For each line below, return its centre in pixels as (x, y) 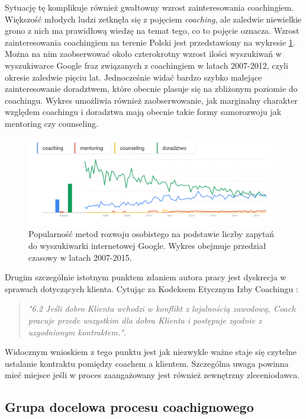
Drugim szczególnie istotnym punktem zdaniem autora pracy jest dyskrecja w (146, 277)
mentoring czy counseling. (52, 123)
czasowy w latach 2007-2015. (80, 257)
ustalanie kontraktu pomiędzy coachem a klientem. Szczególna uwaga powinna (147, 363)
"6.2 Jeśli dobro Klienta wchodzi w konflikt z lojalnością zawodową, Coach (162, 308)
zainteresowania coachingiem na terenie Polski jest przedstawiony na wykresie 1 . (150, 42)
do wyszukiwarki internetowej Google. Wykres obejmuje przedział (147, 245)
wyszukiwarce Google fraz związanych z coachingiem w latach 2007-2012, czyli (146, 65)
